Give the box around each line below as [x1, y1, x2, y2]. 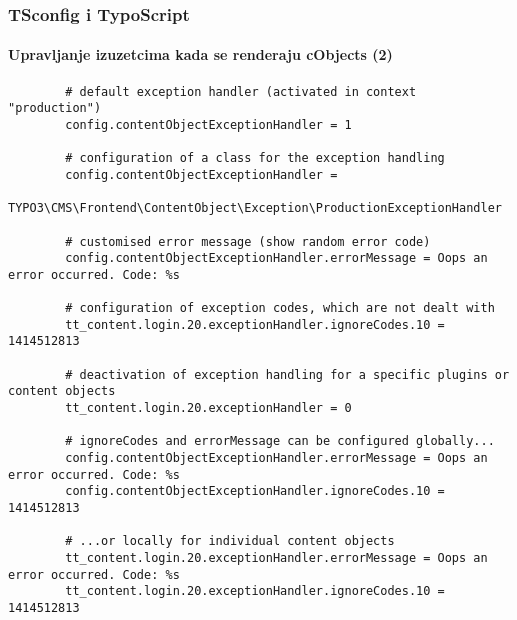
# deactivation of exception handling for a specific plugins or [65, 367, 510, 382]
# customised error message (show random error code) [65, 234, 431, 249]
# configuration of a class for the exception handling [65, 151, 445, 166]
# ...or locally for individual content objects [65, 534, 395, 549]
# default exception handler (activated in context [65, 84, 417, 99]
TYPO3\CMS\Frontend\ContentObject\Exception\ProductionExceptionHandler [8, 201, 502, 216]
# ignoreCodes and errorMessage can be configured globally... [65, 434, 495, 449]
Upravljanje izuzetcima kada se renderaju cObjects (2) [8, 44, 393, 65]
